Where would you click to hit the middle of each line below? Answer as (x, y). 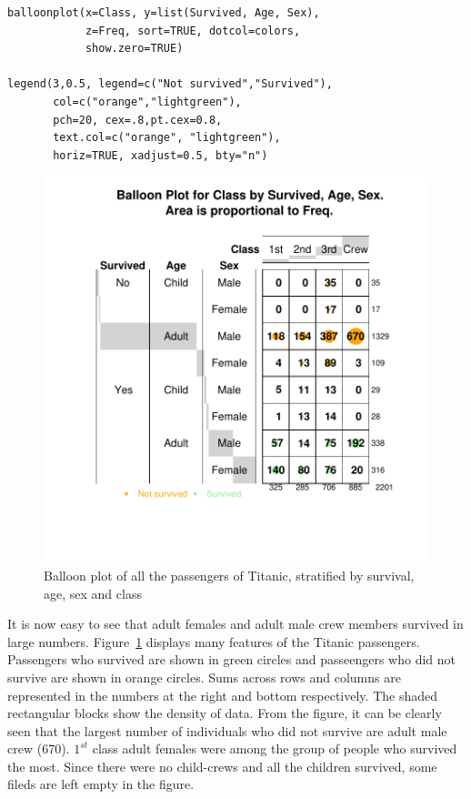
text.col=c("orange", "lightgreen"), (167, 138)
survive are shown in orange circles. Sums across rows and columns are (204, 677)
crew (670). (39, 748)
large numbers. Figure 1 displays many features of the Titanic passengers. (214, 641)
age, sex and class (93, 593)
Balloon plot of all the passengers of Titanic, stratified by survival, (229, 575)
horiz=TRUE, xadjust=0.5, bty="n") (160, 155)
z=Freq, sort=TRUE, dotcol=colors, (193, 30)
